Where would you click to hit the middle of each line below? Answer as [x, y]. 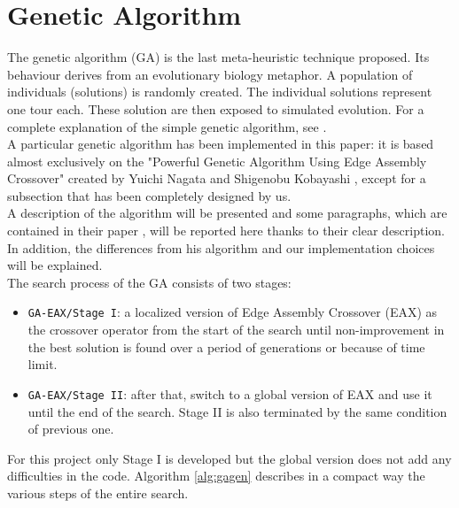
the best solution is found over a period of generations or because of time [226, 346]
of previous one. [71, 429]
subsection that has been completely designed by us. [149, 195]
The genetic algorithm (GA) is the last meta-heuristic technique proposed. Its [218, 57]
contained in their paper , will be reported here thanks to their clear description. [226, 231]
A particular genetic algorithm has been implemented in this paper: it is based [221, 144]
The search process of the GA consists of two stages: [149, 282]
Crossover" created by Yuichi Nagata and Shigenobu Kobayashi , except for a [217, 178]
